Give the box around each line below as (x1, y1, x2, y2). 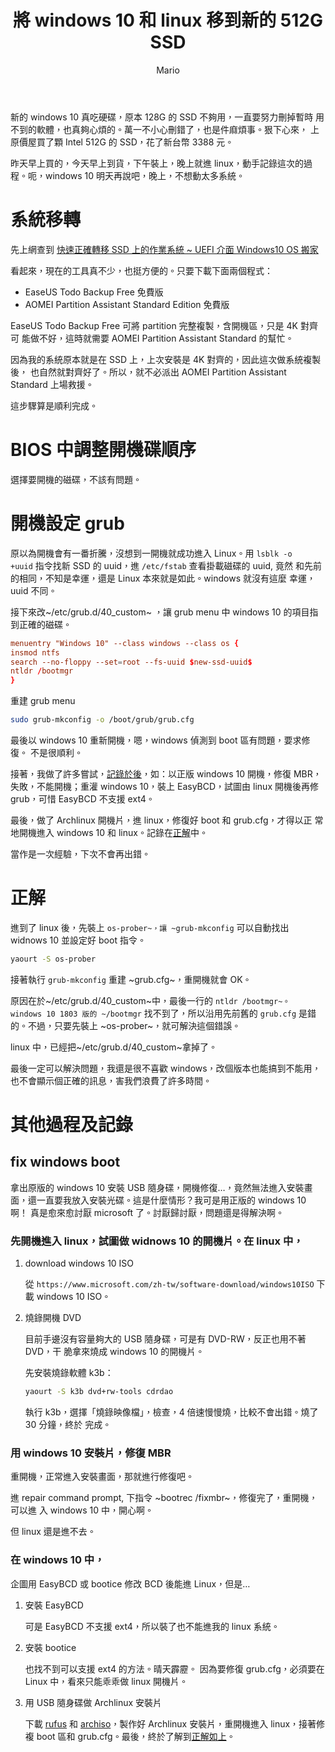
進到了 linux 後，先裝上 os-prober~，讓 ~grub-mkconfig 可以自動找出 (10, 921, 290, 933)
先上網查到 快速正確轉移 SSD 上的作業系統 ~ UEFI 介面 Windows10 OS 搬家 (10, 243, 319, 255)
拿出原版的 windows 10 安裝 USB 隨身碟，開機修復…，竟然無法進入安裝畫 (10, 1181, 313, 1193)
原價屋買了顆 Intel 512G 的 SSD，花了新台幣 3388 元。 (10, 136, 235, 148)
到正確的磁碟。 (10, 618, 72, 630)
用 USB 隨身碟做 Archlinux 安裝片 (24, 1696, 163, 1708)
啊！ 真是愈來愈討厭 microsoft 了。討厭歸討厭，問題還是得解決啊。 (10, 1206, 285, 1218)
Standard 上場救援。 (10, 378, 95, 390)
